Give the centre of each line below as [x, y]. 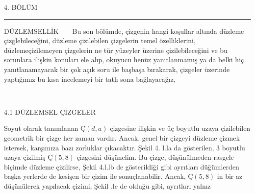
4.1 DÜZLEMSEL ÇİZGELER [50, 111]
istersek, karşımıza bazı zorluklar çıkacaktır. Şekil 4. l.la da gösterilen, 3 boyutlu [125, 147]
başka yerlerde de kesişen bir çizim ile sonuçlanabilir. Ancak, [95, 176]
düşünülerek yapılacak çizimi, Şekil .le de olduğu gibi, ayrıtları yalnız [107, 185]
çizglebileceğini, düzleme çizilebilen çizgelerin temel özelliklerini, [100, 40]
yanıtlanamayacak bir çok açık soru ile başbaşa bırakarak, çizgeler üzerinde [117, 69]
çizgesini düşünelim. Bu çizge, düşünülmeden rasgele [155, 157]
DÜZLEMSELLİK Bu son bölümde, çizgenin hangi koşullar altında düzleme [124, 31]
